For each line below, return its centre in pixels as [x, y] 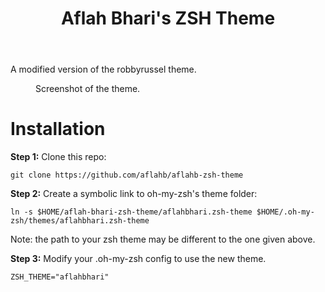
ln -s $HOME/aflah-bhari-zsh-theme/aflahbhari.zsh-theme [131, 212]
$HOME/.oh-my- [285, 212]
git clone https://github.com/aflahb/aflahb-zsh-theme [127, 175]
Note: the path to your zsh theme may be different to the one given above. [163, 239]
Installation [58, 129]
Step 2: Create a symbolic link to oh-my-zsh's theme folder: [134, 194]
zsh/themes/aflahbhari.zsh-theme [80, 221]
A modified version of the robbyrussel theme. [103, 69]
